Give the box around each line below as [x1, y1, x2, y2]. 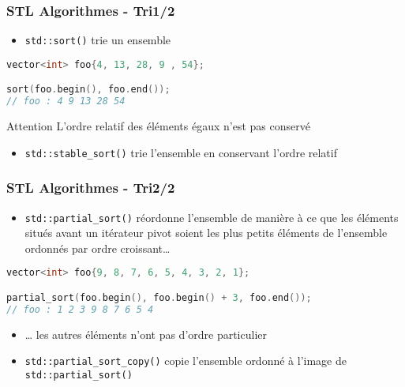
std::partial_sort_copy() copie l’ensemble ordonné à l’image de [24, 352, 347, 369]
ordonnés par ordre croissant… [24, 239, 171, 256]
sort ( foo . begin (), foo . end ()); [6, 84, 171, 96]
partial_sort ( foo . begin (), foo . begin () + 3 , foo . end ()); [6, 292, 312, 303]
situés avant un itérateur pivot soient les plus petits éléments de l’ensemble [24, 224, 388, 241]
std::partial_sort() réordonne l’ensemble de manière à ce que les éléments [24, 209, 399, 225]
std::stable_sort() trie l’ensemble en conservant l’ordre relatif [24, 144, 337, 160]
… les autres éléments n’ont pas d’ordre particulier [24, 325, 268, 342]
